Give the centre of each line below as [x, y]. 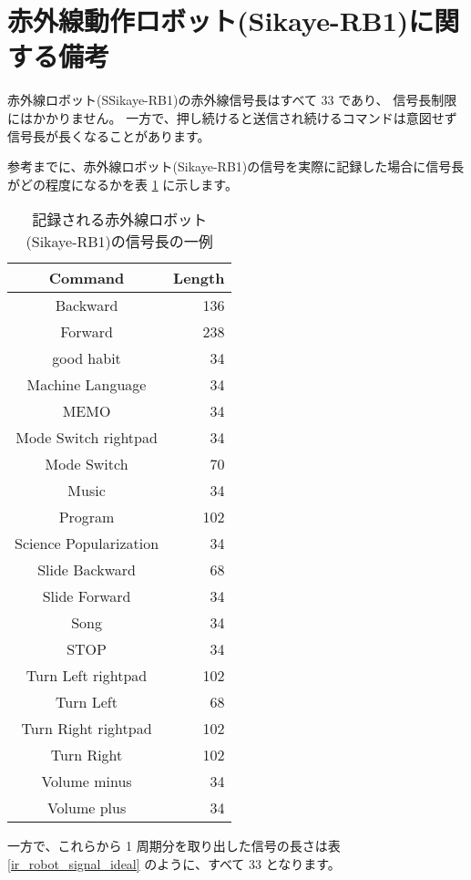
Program [87, 517]
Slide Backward [87, 570]
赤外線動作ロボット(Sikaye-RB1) [208, 21]
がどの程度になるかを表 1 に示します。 [123, 184]
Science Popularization [87, 544]
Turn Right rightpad [87, 729]
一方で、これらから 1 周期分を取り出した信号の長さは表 [174, 846]
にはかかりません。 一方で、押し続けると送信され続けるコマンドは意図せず [232, 117]
